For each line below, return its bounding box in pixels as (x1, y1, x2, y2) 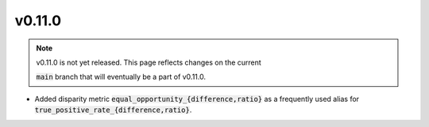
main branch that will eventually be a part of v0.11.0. (36, 72, 207, 82)
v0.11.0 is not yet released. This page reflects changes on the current (36, 58, 261, 67)
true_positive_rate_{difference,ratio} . (34, 105, 192, 114)
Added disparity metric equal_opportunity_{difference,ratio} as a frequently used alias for (34, 94, 360, 103)
